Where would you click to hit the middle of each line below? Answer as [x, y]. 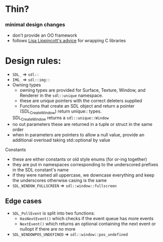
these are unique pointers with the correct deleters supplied [81, 101]
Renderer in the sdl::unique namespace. [61, 96]
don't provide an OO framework [45, 35]
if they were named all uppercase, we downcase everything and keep [83, 175]
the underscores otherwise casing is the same [59, 181]
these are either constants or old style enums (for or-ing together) [80, 159]
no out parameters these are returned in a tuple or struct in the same [82, 124]
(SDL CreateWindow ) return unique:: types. [61, 112]
